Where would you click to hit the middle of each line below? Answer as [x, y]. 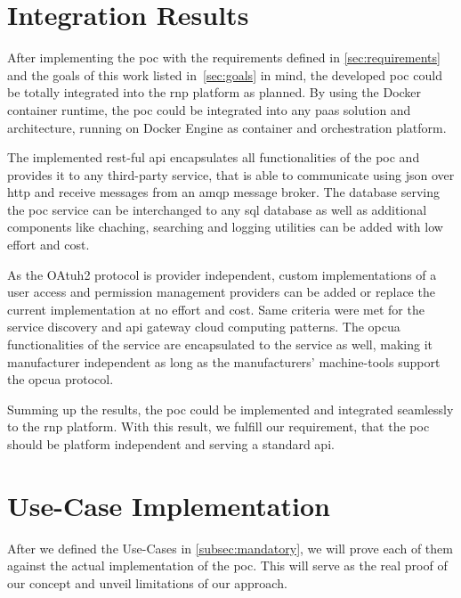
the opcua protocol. [61, 379]
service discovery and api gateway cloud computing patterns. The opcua [204, 327]
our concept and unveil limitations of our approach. [147, 582]
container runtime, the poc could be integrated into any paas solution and [209, 109]
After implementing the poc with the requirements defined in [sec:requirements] [224, 57]
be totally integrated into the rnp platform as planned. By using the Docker [214, 92]
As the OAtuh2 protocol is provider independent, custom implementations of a [222, 274]
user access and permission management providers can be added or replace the [221, 292]
